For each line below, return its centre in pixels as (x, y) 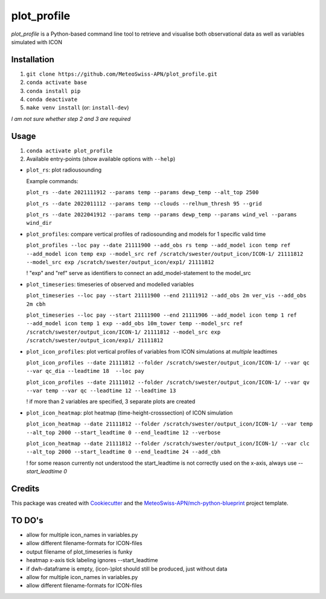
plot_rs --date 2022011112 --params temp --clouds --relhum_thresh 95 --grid (144, 203)
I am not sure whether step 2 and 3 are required (71, 118)
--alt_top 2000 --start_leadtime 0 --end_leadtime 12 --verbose (123, 432)
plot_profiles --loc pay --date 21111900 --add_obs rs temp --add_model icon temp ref (158, 245)
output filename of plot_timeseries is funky (79, 552)
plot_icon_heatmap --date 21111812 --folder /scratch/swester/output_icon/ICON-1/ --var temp (170, 424)
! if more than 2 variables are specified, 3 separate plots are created (111, 401)
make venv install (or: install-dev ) (78, 108)
